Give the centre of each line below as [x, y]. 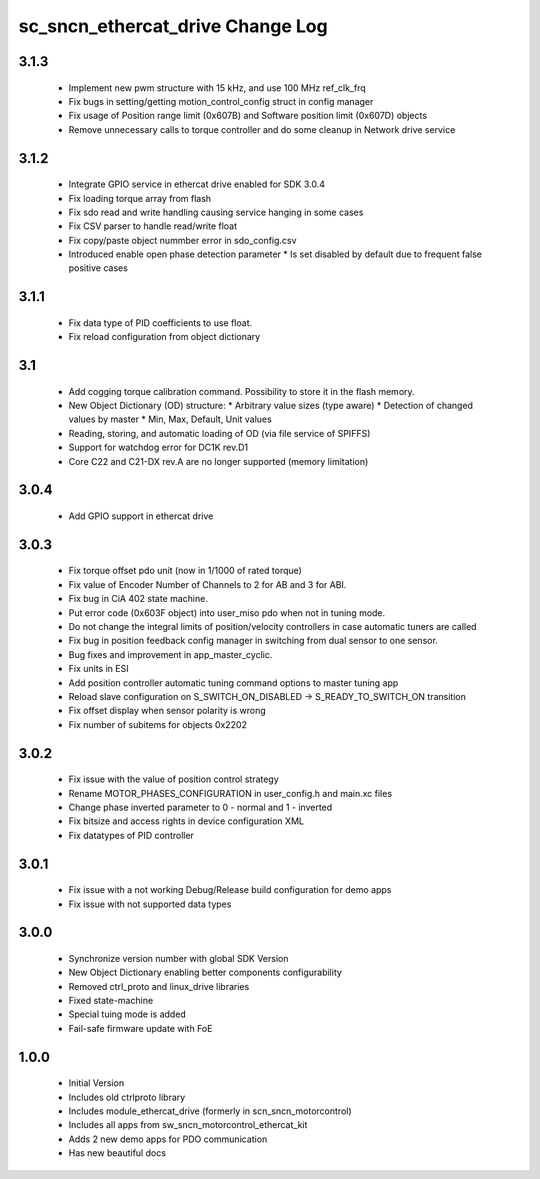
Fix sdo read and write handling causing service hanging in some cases [216, 212]
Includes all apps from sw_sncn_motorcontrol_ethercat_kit [188, 1125]
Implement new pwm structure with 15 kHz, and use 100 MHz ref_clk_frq [217, 87]
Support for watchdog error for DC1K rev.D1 [158, 447]
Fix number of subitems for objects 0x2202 [157, 724]
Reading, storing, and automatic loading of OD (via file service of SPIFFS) [219, 433]
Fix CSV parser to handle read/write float [153, 226]
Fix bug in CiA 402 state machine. [138, 599]
